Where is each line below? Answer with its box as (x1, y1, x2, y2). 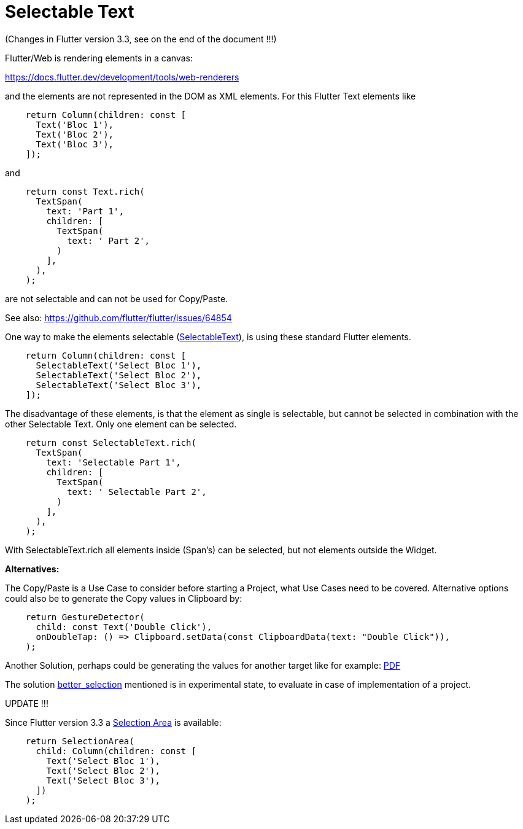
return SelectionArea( (25, 736, 134, 746)
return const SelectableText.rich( (25, 437, 196, 448)
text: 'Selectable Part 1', (46, 457, 181, 467)
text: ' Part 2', (67, 235, 150, 246)
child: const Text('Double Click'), (36, 621, 212, 632)
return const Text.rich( (25, 186, 145, 197)
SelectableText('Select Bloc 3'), (36, 379, 202, 390)
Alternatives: (5, 563, 60, 574)
